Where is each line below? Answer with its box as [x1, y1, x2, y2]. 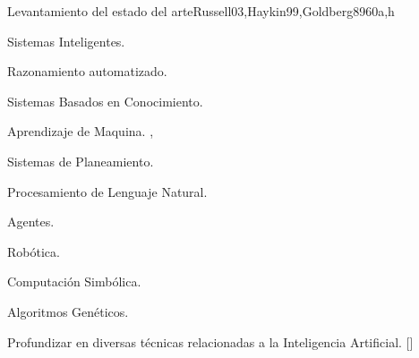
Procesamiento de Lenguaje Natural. [7, 182, 208, 200]
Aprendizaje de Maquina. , [7, 122, 154, 141]
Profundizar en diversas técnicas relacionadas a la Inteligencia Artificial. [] [7, 332, 414, 351]
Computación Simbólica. [7, 272, 141, 291]
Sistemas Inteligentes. [7, 31, 125, 50]
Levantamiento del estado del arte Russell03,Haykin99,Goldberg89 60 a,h [7, 2, 395, 20]
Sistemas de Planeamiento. [7, 151, 154, 170]
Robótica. [7, 242, 60, 260]
